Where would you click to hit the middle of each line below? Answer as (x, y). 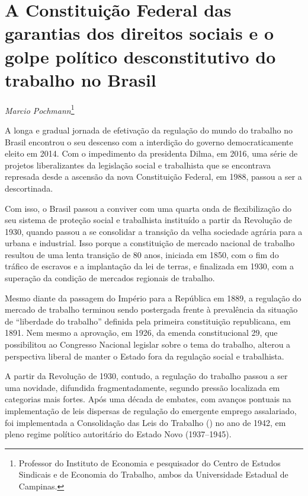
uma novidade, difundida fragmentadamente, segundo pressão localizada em (142, 387)
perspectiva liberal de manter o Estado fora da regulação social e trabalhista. (145, 356)
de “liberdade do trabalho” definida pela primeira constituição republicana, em (148, 321)
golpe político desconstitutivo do (140, 56)
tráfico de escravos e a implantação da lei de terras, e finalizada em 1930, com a (149, 266)
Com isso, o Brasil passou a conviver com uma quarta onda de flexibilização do (148, 208)
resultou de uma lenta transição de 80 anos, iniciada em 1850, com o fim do (142, 254)
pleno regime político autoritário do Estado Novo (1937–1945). (118, 434)
